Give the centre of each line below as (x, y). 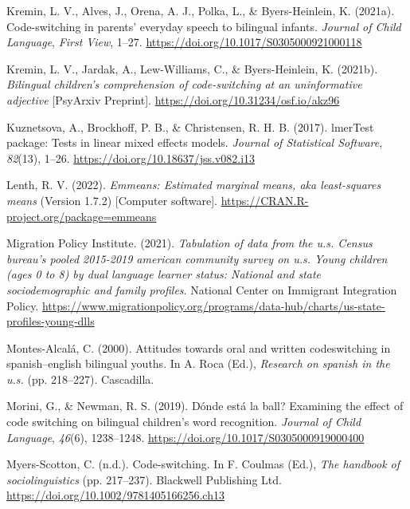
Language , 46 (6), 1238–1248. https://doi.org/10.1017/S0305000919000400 (185, 437)
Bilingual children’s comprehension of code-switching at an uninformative (184, 84)
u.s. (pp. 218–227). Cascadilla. (80, 379)
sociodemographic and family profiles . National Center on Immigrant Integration (202, 289)
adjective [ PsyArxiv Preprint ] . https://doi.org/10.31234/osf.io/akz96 (173, 99)
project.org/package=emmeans (82, 216)
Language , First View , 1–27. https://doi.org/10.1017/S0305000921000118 (184, 42)
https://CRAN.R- (265, 200)
